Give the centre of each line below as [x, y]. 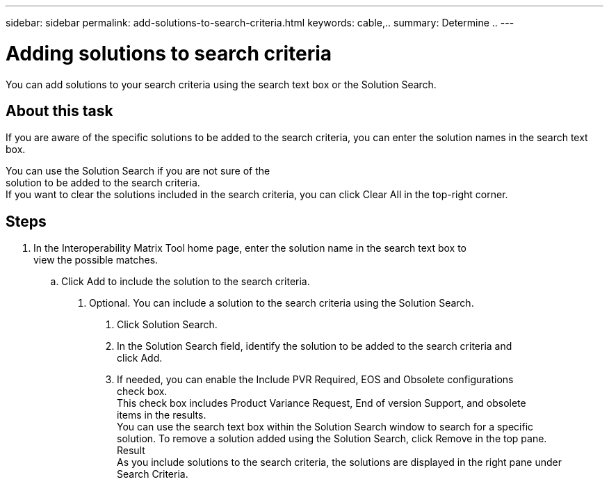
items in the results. [162, 415]
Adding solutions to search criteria [169, 53]
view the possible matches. [96, 260]
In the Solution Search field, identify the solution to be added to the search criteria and [315, 346]
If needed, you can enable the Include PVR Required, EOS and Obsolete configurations [315, 380]
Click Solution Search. [167, 325]
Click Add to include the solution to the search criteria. [186, 282]
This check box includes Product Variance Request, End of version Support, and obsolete [322, 403]
